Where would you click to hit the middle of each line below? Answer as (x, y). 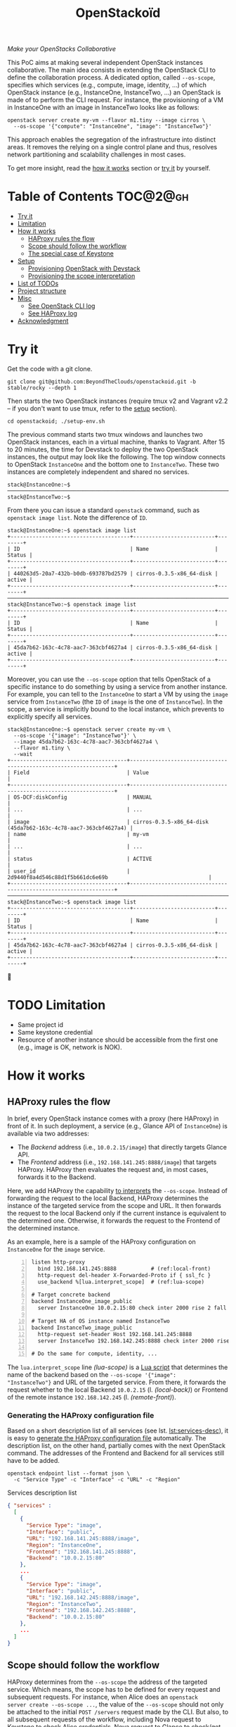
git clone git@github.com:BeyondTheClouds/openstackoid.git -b (102, 382)
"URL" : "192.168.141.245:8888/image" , (83, 1538)
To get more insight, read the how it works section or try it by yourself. (109, 168)
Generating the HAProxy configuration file (81, 1416)
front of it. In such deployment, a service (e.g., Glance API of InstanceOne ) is (118, 1126)
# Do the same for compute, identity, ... (94, 1354)
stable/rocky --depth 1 (42, 388)
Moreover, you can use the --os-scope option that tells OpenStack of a (109, 679)
